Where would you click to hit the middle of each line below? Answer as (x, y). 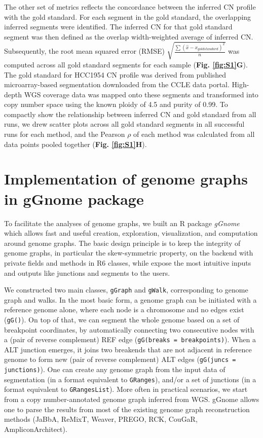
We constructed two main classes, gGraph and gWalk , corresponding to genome (126, 290)
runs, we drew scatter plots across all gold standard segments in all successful (124, 124)
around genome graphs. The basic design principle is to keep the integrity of (122, 243)
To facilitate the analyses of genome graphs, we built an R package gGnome (122, 223)
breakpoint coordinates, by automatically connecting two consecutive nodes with (129, 329)
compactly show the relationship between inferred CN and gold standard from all (130, 114)
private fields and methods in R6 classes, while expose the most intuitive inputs (128, 262)
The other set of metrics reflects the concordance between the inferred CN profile (130, 7)
